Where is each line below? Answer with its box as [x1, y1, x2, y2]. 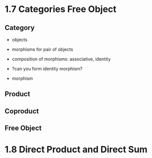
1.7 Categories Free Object [4, 3, 117, 15]
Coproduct [4, 106, 39, 115]
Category [4, 23, 35, 32]
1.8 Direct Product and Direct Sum [4, 144, 148, 155]
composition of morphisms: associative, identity [11, 56, 111, 62]
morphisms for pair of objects [11, 46, 73, 52]
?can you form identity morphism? [11, 66, 83, 71]
